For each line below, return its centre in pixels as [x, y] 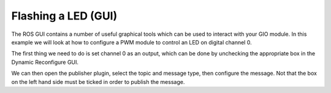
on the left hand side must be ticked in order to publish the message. [98, 81]
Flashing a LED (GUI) [64, 16]
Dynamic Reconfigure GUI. [45, 62]
